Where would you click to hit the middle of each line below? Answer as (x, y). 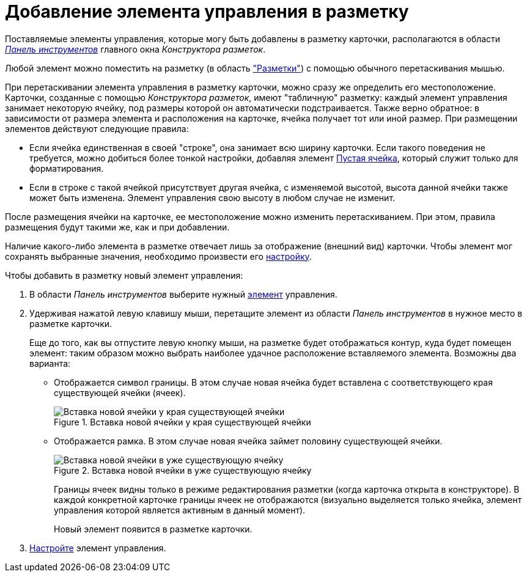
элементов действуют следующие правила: (97, 128)
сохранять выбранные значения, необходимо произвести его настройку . (158, 256)
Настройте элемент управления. (98, 548)
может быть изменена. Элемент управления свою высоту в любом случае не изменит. (212, 197)
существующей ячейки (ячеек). (120, 392)
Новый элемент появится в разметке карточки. (153, 529)
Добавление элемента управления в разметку (207, 12)
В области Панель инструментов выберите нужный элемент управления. (183, 294)
